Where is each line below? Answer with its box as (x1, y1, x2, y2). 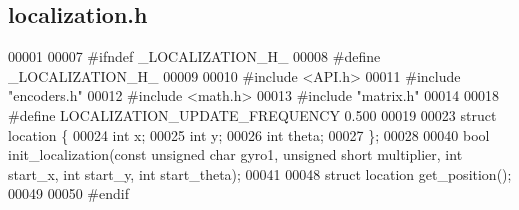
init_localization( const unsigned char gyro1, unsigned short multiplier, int (8, 144, 463, 165)
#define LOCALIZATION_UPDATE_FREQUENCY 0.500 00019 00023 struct (8, 104, 497, 125)
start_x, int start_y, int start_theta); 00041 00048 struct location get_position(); (8, 163, 512, 184)
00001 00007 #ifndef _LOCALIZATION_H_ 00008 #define (8, 46, 381, 67)
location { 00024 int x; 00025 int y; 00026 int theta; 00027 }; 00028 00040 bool (8, 124, 490, 145)
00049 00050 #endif (8, 183, 129, 204)
